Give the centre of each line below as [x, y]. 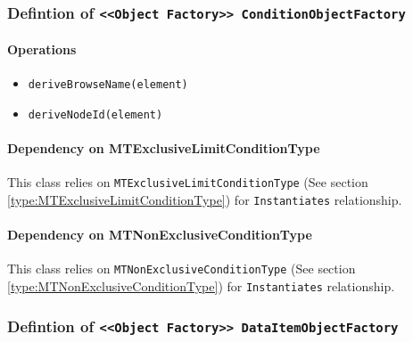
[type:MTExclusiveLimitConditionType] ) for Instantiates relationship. [205, 199]
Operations [42, 49]
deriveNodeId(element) [95, 114]
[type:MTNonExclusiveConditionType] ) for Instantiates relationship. [201, 286]
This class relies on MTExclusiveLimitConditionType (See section [188, 182]
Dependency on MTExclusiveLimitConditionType [164, 148]
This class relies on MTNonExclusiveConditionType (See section [182, 269]
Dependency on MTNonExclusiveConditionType [160, 235]
